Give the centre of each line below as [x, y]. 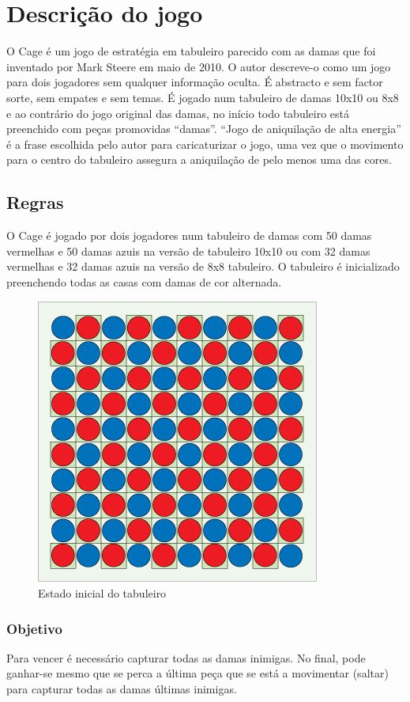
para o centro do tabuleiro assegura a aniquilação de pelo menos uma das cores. [199, 159]
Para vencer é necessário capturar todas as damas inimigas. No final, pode [186, 657]
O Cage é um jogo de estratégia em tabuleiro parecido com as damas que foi [191, 51]
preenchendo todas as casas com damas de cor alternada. [144, 281]
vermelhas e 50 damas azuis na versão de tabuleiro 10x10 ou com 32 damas [188, 250]
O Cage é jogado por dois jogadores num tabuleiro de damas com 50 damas [189, 235]
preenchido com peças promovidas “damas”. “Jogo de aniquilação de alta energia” [204, 129]
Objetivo [34, 628]
